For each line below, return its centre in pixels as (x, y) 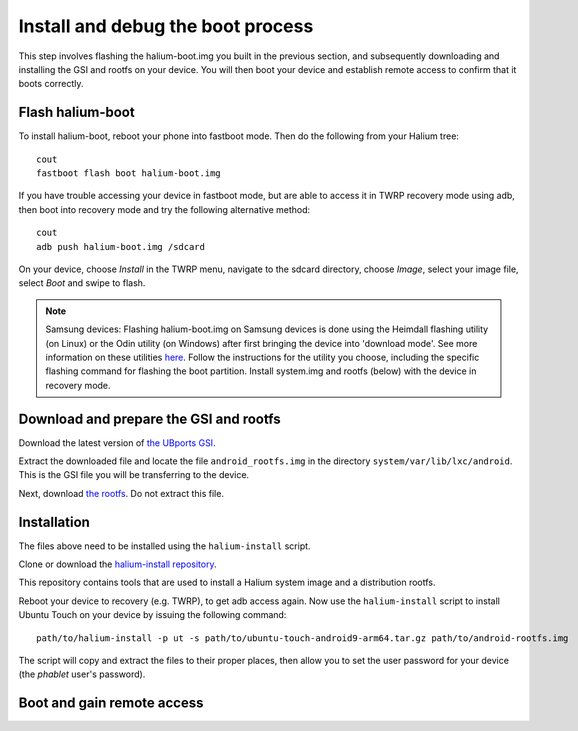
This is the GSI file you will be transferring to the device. (134, 475)
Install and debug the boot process (166, 26)
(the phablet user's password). (82, 674)
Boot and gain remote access (111, 703)
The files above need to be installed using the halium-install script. (164, 546)
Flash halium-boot (76, 112)
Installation (54, 521)
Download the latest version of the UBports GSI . (117, 442)
